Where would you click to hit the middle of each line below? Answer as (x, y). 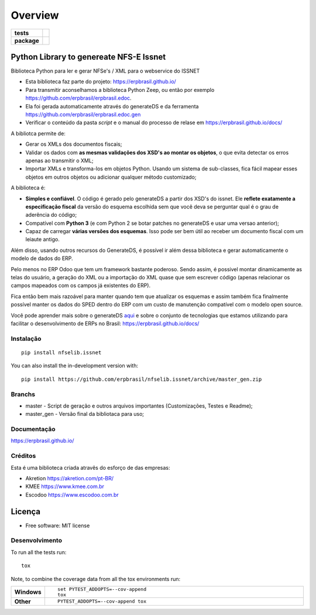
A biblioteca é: (28, 188)
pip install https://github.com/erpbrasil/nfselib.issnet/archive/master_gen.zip (142, 379)
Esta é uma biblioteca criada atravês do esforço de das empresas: (90, 467)
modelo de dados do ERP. (42, 258)
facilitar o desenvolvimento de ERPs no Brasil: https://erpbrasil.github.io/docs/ (105, 323)
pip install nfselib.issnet (61, 352)
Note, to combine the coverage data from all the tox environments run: (96, 579)
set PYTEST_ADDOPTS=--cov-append (102, 589)
